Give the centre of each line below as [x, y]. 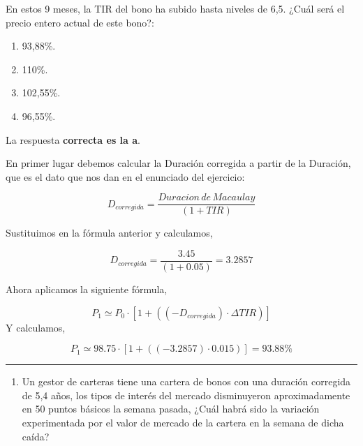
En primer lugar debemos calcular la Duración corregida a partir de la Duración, [178, 163]
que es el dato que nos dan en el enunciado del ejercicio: [125, 176]
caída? [36, 436]
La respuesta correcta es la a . [73, 139]
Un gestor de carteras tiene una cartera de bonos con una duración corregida [186, 381]
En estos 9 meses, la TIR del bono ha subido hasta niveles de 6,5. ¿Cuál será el [175, 8]
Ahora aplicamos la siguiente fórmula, [87, 289]
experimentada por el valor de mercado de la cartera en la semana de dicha [183, 423]
